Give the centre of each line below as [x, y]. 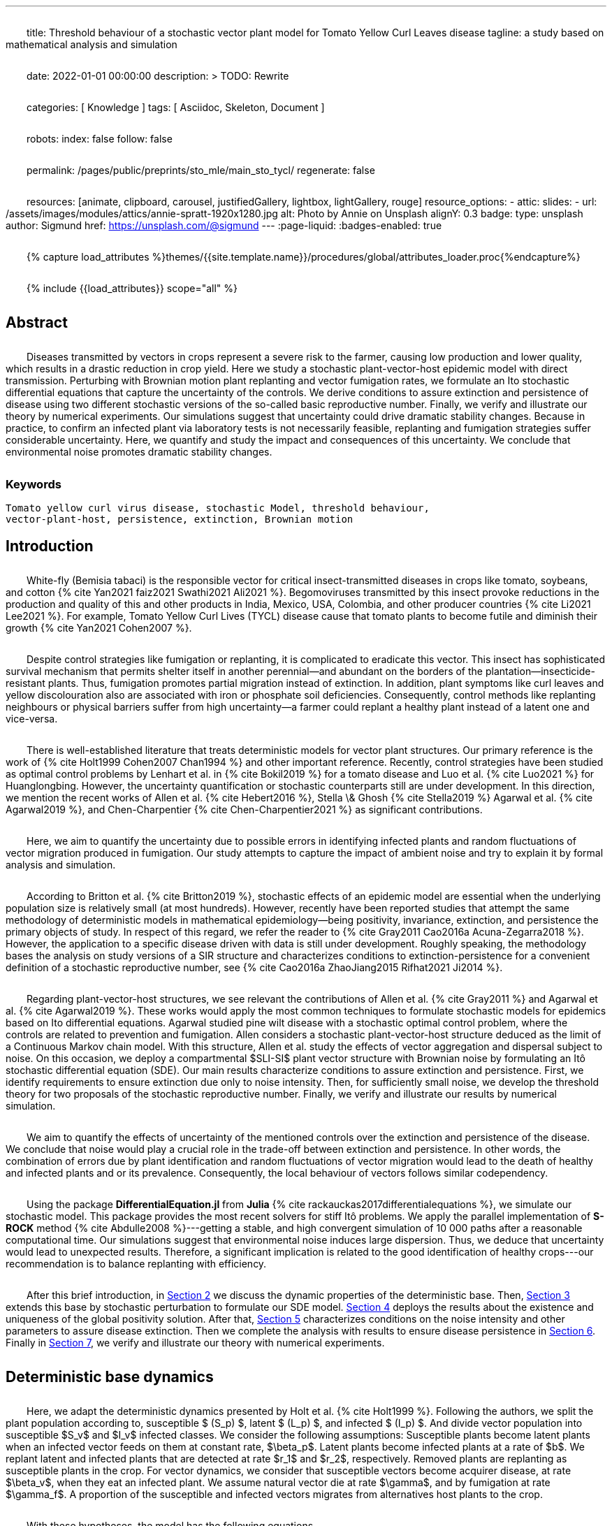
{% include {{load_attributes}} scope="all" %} [132, 288]
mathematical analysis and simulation [92, 44]
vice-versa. [32, 718]
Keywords [34, 484]
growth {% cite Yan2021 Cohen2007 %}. [99, 627]
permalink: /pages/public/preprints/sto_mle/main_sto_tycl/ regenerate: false [201, 170]
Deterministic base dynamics [110, 1376]
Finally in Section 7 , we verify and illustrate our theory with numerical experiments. [195, 1342]
